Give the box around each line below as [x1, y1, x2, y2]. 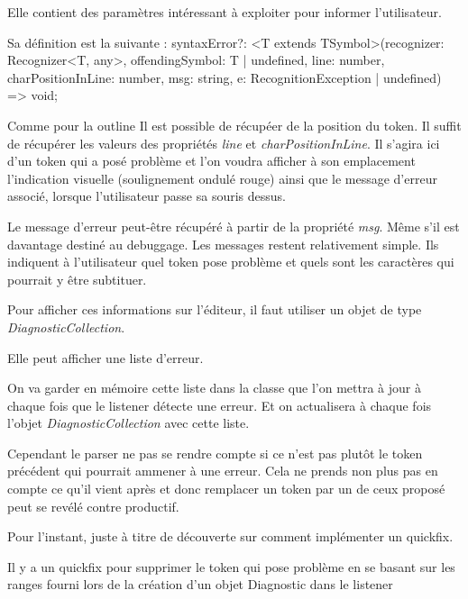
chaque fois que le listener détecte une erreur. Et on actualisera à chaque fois [7, 395, 432, 414]
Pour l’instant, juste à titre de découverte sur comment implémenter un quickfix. [7, 527, 454, 546]
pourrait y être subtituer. [7, 269, 147, 288]
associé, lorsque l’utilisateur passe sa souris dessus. [7, 186, 287, 205]
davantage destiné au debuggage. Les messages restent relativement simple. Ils [7, 234, 439, 253]
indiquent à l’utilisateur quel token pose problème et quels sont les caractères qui [7, 252, 454, 271]
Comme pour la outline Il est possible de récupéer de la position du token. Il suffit [7, 115, 462, 134]
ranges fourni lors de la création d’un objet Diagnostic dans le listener [7, 575, 393, 594]
